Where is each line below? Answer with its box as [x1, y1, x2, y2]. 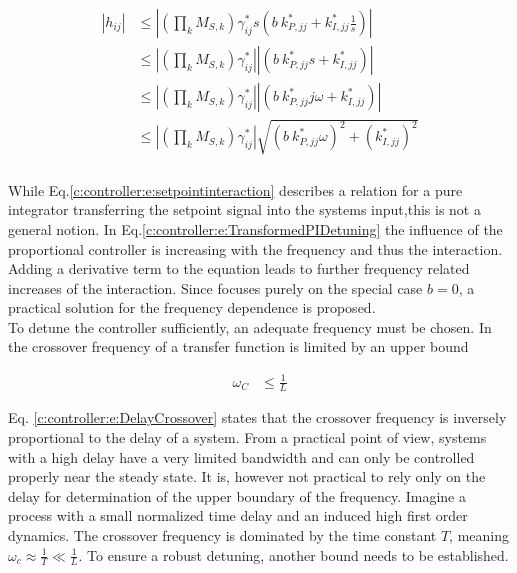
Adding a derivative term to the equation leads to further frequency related [8, 258, 470, 279]
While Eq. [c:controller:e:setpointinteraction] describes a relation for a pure [8, 179, 463, 200]
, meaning [449, 525, 509, 546]
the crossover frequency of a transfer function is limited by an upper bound [8, 336, 469, 357]
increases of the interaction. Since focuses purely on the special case [8, 277, 423, 298]
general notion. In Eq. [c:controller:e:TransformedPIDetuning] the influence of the [8, 218, 503, 239]
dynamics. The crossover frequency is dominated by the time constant [8, 525, 437, 546]
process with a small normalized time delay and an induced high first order [8, 505, 468, 526]
